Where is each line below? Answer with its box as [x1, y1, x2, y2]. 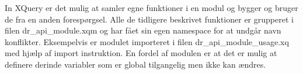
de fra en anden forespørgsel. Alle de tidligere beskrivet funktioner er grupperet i [5, 13, 294, 25]
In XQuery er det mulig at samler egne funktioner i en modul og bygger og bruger [5, 2, 298, 13]
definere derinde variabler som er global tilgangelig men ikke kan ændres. [5, 58, 266, 70]
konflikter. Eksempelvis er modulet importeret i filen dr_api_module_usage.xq [5, 35, 289, 47]
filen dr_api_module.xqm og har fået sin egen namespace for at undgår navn [5, 24, 281, 36]
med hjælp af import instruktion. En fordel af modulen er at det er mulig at [5, 47, 277, 59]
